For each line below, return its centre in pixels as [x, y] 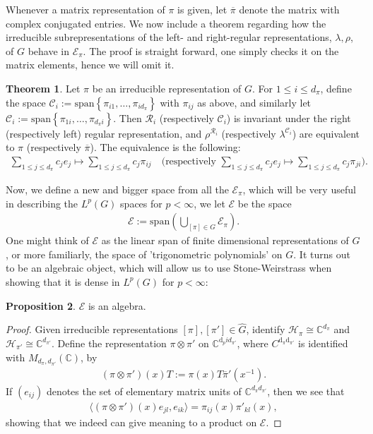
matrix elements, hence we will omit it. [90, 65]
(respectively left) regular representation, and [104, 133]
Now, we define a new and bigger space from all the [117, 189]
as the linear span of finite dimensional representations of [225, 240]
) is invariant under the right [289, 117]
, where [253, 343]
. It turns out [322, 254]
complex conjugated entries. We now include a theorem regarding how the [166, 23]
